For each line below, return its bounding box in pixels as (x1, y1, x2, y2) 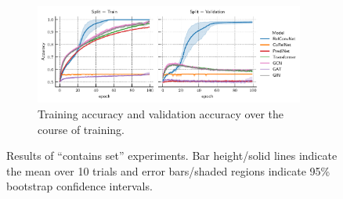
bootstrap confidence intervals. (6, 178, 153, 194)
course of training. (38, 121, 125, 137)
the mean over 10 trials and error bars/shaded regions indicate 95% (6, 162, 330, 179)
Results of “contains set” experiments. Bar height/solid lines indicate (6, 147, 338, 164)
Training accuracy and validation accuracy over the (38, 105, 284, 121)
